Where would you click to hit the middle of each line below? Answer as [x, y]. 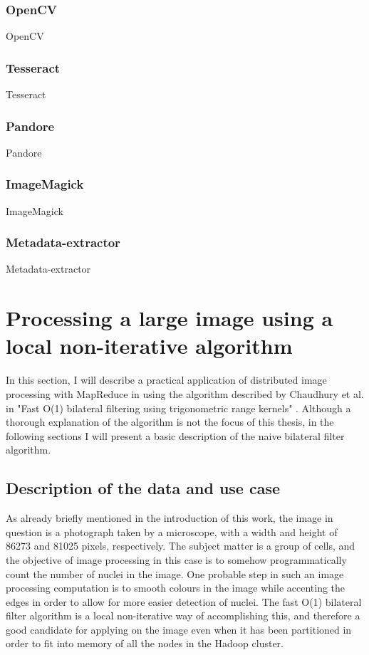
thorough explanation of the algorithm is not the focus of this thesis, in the [170, 422]
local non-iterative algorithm [149, 346]
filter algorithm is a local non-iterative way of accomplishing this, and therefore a [183, 615]
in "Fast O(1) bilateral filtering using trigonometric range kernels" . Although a [178, 408]
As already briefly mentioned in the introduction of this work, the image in [170, 518]
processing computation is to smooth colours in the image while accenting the [176, 588]
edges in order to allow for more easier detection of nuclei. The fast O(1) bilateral [184, 601]
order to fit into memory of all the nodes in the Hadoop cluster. [145, 643]
